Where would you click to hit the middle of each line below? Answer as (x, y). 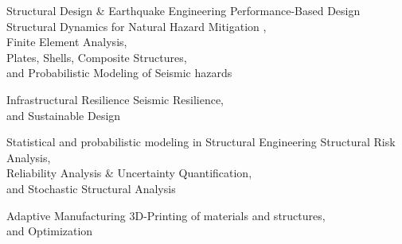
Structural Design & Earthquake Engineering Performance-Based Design (183, 10)
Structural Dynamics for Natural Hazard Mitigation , (137, 26)
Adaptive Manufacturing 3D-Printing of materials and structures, (166, 215)
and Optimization (50, 231)
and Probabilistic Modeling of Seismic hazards (119, 73)
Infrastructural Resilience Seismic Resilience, (115, 99)
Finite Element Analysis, (67, 42)
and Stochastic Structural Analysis (91, 188)
